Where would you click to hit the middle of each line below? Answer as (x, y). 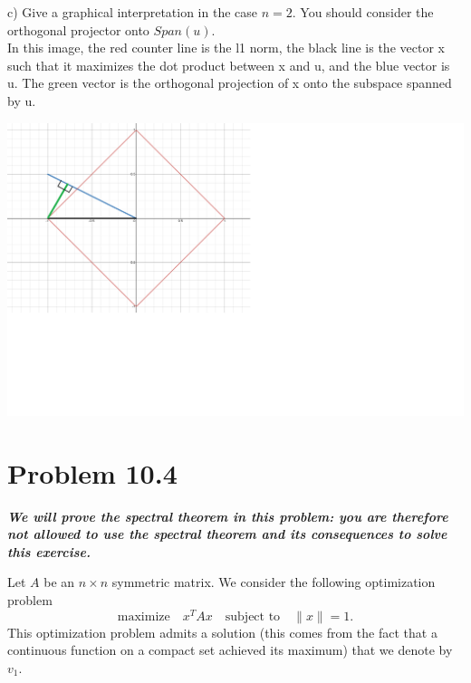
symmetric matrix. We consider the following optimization (274, 582)
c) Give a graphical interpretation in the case (133, 12)
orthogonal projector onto (78, 29)
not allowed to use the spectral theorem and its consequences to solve (227, 534)
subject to (253, 616)
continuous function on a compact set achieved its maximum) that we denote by (230, 650)
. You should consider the (363, 12)
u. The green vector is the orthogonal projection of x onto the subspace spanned (230, 83)
